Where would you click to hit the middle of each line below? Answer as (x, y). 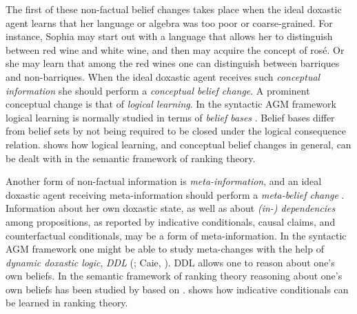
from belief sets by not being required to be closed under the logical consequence (176, 131)
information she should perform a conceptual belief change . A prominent (158, 90)
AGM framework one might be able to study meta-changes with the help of (165, 249)
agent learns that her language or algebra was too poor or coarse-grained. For (169, 22)
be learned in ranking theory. (67, 303)
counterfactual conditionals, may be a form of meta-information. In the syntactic (176, 235)
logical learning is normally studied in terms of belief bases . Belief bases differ (170, 117)
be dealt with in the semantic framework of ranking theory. (131, 158)
